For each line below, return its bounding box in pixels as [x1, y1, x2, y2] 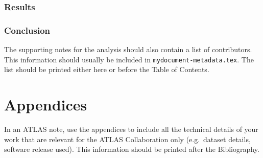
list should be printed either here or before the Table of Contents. [4, 64, 209, 75]
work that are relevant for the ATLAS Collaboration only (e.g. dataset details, [4, 133, 251, 144]
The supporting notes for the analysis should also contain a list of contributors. [4, 44, 252, 55]
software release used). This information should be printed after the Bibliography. [4, 144, 259, 154]
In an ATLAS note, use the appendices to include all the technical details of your [4, 124, 258, 134]
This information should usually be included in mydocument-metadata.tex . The [4, 54, 254, 64]
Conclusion [4, 24, 50, 36]
